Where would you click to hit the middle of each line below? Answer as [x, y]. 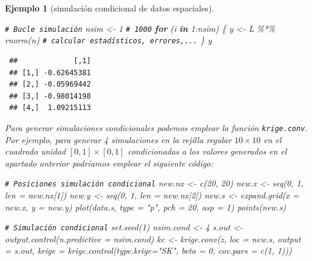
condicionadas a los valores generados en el [207, 151]
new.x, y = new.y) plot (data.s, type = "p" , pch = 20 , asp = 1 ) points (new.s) [145, 207]
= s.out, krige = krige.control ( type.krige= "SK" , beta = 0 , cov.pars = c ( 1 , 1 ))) [148, 250]
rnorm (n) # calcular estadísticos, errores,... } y [109, 40]
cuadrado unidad [35, 151]
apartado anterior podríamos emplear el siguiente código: [109, 163]
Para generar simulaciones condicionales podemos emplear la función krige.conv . [156, 127]
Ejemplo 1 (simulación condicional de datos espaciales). [109, 8]
